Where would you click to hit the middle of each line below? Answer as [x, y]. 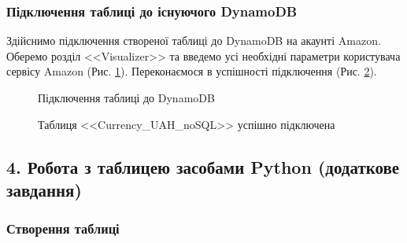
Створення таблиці [63, 228]
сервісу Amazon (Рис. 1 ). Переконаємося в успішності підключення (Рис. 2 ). [192, 71]
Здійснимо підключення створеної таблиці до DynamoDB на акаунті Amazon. [194, 40]
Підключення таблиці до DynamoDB [126, 98]
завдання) [44, 189]
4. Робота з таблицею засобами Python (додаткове [203, 166]
